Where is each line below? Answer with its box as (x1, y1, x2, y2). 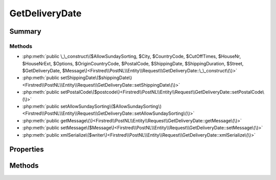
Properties (9, 145, 44, 154)
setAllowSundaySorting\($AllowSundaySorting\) (60, 104, 162, 110)
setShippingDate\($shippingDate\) (60, 74, 132, 81)
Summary (9, 27, 41, 36)
